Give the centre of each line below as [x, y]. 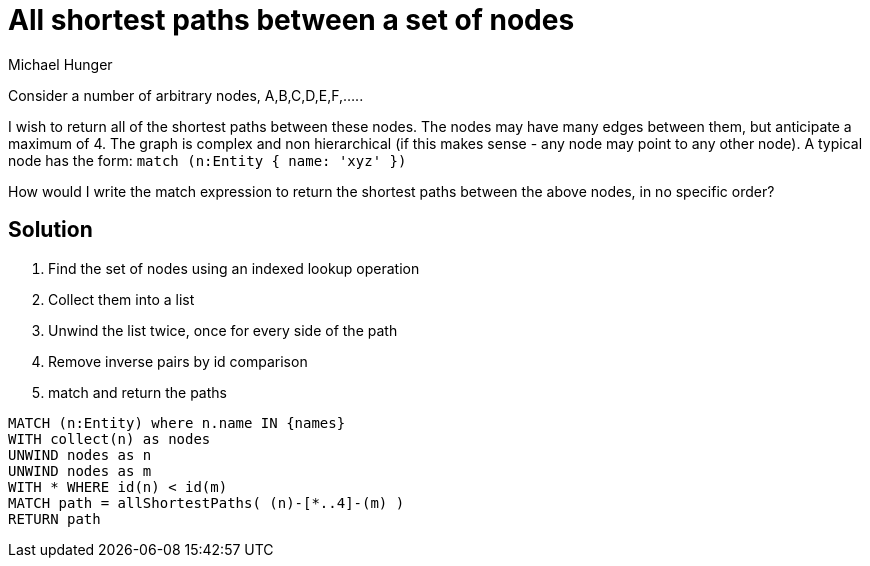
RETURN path [54, 518]
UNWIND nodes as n [80, 454]
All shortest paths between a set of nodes [291, 20]
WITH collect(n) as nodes [109, 438]
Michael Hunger [60, 64]
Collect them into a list [121, 299]
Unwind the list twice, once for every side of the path [223, 330]
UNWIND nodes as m [80, 470]
